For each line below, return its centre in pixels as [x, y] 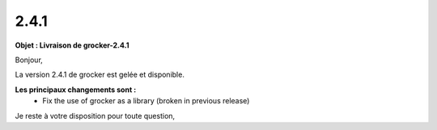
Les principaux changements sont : [76, 90]
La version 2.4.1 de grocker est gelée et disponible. [100, 75]
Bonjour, [29, 60]
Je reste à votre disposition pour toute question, [95, 115]
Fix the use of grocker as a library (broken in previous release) [146, 101]
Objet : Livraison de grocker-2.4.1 [72, 45]
